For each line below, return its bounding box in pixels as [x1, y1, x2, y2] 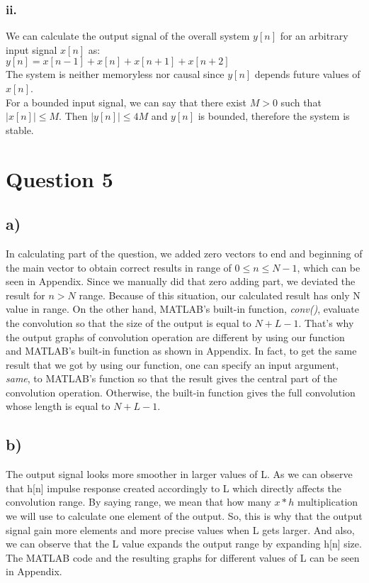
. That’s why [298, 315, 354, 330]
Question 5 [6, 164, 113, 193]
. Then [59, 109, 88, 123]
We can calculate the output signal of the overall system [6, 28, 250, 43]
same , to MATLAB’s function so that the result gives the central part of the [6, 371, 337, 386]
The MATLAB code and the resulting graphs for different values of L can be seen [6, 550, 360, 565]
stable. [6, 122, 34, 137]
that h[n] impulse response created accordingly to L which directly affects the [6, 480, 341, 495]
